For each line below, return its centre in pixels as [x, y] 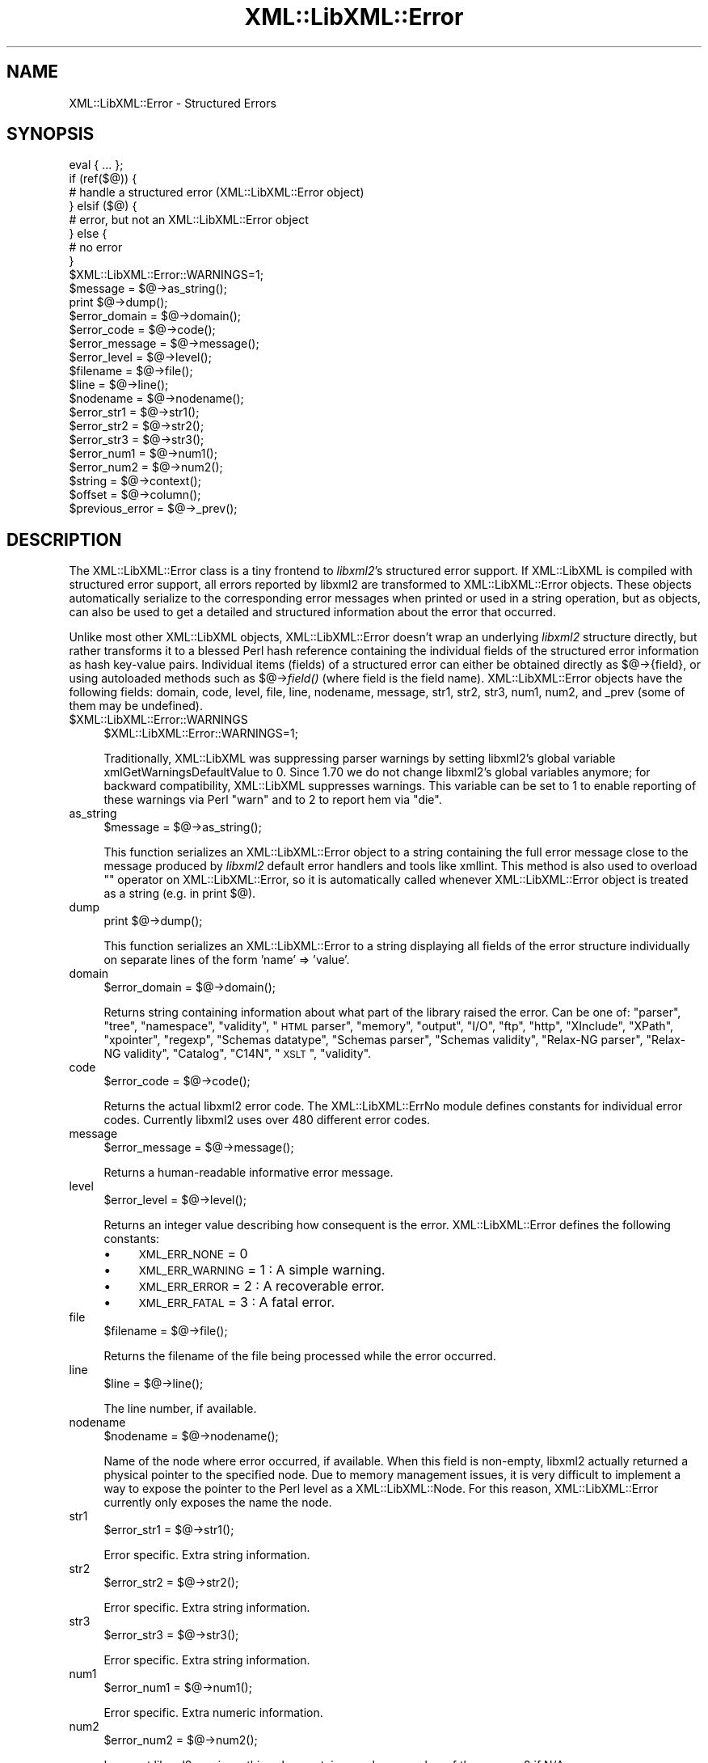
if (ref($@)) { [103, 179]
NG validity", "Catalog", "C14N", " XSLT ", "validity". [238, 1054]
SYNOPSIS [51, 134]
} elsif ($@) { [103, 206]
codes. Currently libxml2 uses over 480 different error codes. [267, 1120]
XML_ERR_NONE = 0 [193, 1254]
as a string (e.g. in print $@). [180, 894]
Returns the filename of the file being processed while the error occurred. [300, 1356]
